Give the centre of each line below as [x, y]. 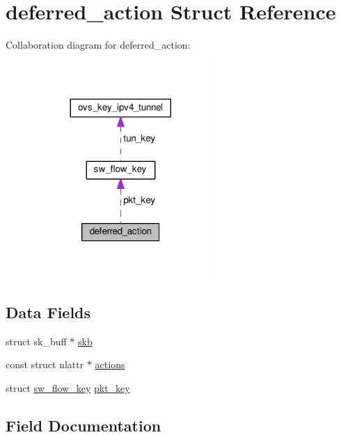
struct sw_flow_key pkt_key [68, 387]
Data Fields [48, 312]
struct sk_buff [36, 341]
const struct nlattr [45, 364]
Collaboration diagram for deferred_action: [98, 45]
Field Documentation [84, 425]
